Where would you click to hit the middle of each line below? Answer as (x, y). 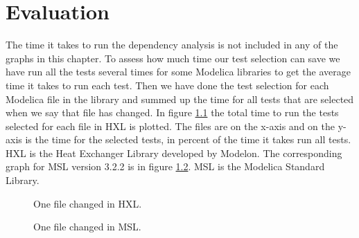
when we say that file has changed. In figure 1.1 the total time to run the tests (172, 112)
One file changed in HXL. (88, 203)
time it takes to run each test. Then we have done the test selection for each (167, 85)
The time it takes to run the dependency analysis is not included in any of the (172, 45)
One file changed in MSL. (87, 227)
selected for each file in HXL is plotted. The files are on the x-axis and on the (170, 126)
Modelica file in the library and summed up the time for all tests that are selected (180, 99)
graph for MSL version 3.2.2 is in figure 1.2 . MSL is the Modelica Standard (165, 166)
